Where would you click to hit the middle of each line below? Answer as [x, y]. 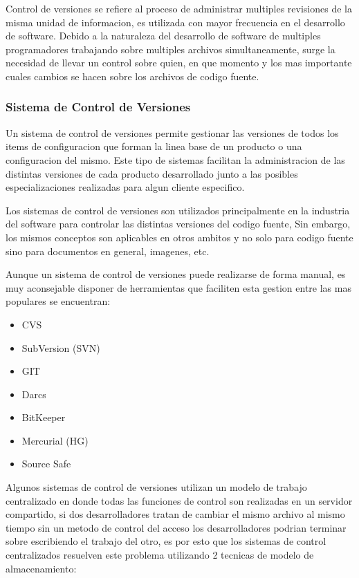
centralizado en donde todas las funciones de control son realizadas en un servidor [179, 500]
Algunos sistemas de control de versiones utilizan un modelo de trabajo [156, 487]
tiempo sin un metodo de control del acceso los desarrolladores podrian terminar [176, 527]
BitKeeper [44, 417]
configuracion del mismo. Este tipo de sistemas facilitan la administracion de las [175, 159]
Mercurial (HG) [55, 440]
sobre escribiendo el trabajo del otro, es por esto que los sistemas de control [166, 541]
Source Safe [46, 464]
